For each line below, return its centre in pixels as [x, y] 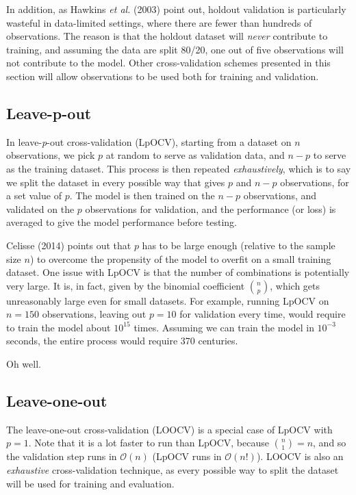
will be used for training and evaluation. [90, 483]
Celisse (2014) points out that [69, 245]
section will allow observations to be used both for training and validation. [163, 76]
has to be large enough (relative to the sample [239, 245]
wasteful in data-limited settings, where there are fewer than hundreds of [159, 22]
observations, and [280, 195]
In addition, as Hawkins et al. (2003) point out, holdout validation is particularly [176, 9]
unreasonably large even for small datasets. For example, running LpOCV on [168, 300]
